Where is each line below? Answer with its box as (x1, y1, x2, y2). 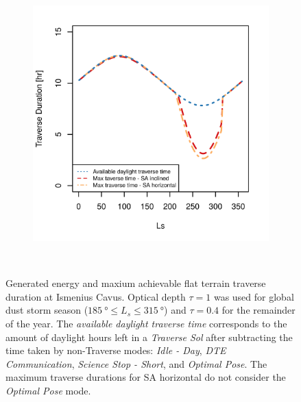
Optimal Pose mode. (5, 383, 91, 397)
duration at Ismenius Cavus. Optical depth (5, 289, 186, 303)
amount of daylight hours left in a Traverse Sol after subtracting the (5, 329, 293, 344)
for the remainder (221, 303, 296, 317)
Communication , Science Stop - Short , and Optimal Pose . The (5, 356, 267, 370)
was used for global (213, 289, 294, 303)
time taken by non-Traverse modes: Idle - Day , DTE (5, 343, 226, 357)
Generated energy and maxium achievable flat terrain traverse (5, 276, 266, 290)
